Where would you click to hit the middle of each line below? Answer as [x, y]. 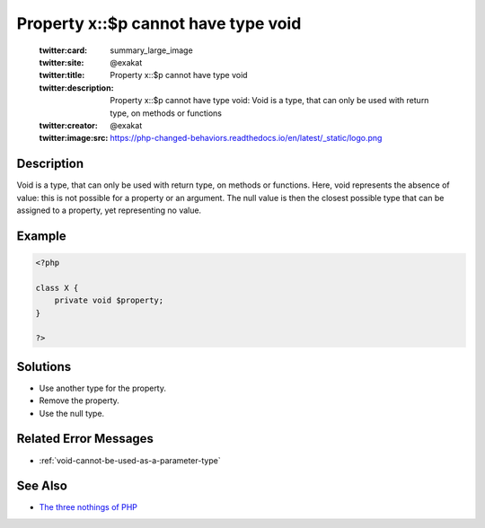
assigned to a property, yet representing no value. [109, 210]
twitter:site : [62, 62]
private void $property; [109, 300]
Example [41, 236]
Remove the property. [79, 400]
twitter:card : [63, 50]
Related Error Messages [85, 439]
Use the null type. [72, 413]
